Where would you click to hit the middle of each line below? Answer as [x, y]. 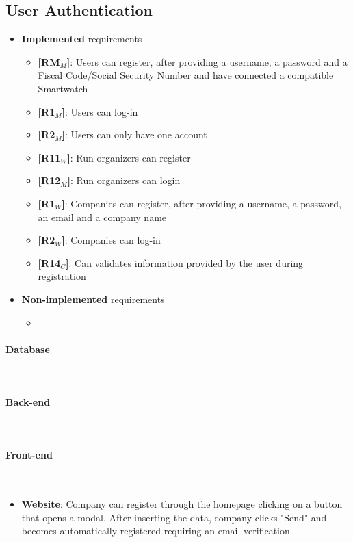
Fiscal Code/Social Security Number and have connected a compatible [186, 75]
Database [28, 349]
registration [62, 276]
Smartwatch [63, 88]
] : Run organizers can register [129, 157]
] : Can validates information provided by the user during [185, 262]
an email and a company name [102, 217]
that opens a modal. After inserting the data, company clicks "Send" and [174, 517]
